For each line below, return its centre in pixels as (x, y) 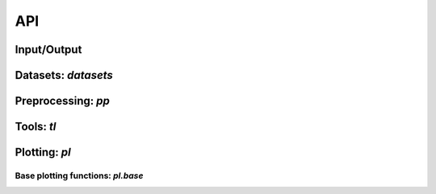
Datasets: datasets (64, 75)
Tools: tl (36, 127)
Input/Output (48, 50)
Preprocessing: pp (63, 101)
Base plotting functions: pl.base (79, 175)
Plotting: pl (43, 153)
